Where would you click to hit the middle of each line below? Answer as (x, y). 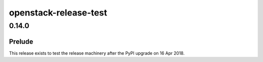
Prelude (21, 41)
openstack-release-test (58, 13)
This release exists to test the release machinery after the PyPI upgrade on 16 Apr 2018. (97, 53)
